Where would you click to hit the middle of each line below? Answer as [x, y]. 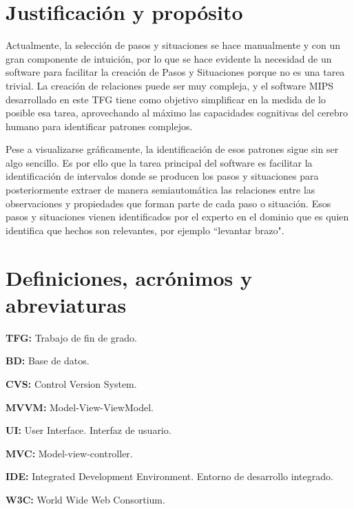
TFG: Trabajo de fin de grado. [71, 337]
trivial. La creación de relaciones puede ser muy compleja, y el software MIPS [169, 85]
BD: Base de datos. [48, 361]
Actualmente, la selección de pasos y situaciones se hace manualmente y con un [173, 45]
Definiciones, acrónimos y [129, 277]
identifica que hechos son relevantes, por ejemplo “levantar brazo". [145, 230]
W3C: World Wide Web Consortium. [85, 499]
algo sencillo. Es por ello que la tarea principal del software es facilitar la [159, 162]
